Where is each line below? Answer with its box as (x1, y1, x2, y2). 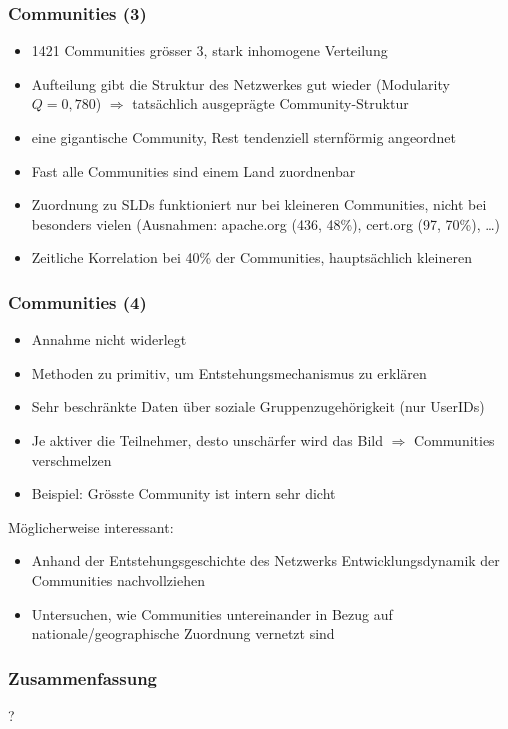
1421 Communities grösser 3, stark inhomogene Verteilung (31, 40, 388, 61)
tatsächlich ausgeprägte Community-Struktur (132, 93, 409, 114)
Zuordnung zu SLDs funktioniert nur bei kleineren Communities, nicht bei (31, 194, 487, 215)
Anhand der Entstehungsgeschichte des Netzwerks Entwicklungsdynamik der (31, 550, 500, 571)
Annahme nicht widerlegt (31, 329, 187, 350)
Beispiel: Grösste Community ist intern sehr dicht (31, 483, 336, 504)
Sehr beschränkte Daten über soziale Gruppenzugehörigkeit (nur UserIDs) (31, 396, 485, 417)
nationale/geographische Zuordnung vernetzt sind (31, 623, 335, 644)
